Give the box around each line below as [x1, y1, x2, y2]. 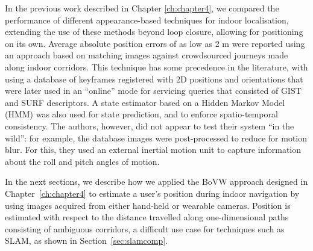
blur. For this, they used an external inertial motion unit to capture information [5, 143, 302, 156]
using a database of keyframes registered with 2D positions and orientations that [5, 72, 303, 85]
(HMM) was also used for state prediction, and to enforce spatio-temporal [5, 108, 278, 120]
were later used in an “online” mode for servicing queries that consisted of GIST [5, 84, 302, 97]
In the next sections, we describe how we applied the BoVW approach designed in [5, 175, 308, 188]
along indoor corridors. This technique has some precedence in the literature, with [5, 60, 308, 73]
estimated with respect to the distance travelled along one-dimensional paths [5, 211, 289, 223]
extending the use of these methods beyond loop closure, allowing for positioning [5, 25, 303, 38]
